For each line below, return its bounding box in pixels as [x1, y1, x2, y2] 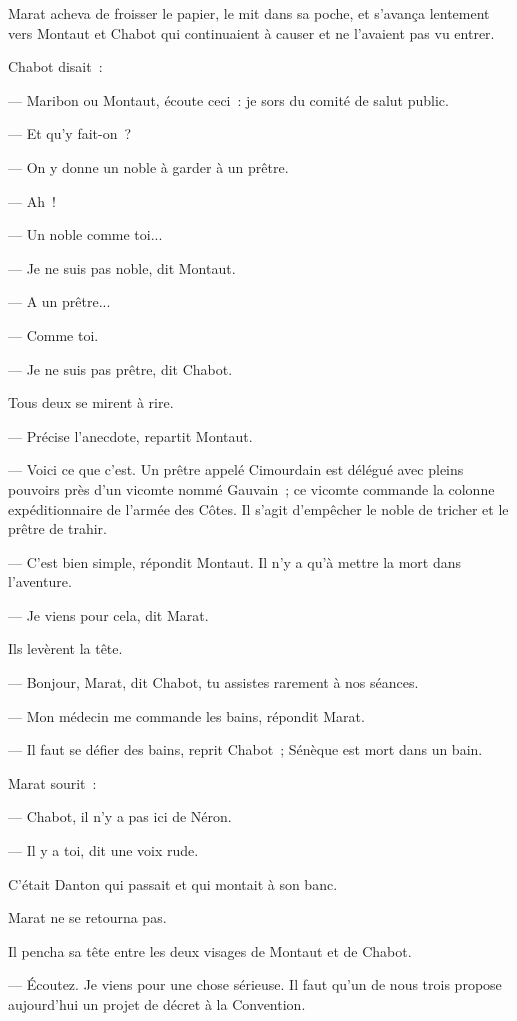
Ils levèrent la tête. [8, 638, 123, 659]
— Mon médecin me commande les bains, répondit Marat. [8, 705, 365, 726]
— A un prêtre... [8, 291, 111, 312]
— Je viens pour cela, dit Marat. [8, 604, 209, 625]
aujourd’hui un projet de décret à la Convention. [8, 994, 306, 1014]
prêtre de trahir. [8, 518, 107, 539]
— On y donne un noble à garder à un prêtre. [8, 156, 289, 177]
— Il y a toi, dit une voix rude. [8, 840, 199, 861]
